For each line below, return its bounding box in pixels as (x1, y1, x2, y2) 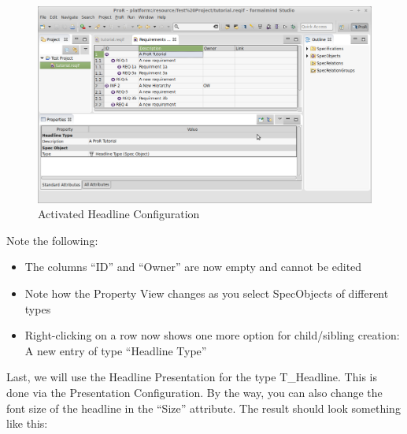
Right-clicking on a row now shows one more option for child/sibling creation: (24, 327, 400, 343)
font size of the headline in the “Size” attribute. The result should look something (6, 399, 401, 416)
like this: (6, 415, 48, 432)
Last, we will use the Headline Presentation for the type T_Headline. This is (6, 369, 377, 385)
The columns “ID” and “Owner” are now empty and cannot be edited (24, 258, 362, 275)
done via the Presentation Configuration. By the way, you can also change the (6, 384, 383, 401)
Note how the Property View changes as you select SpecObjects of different (24, 285, 389, 302)
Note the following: (6, 232, 98, 248)
